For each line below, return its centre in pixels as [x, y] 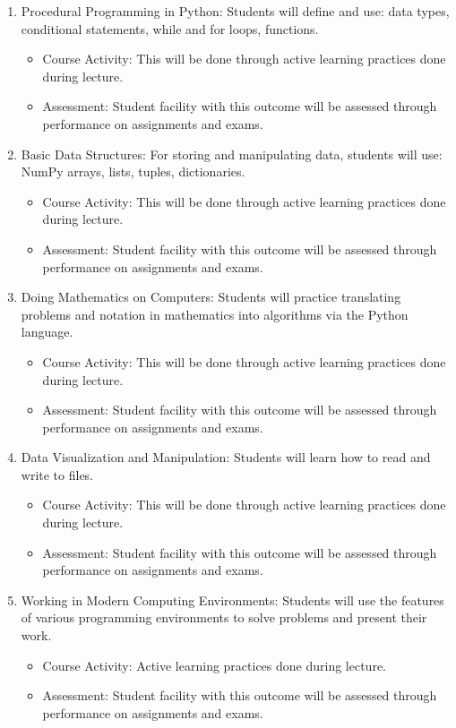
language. [47, 332]
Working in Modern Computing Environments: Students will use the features [232, 600]
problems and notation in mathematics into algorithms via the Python [215, 314]
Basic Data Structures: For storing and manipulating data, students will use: [232, 154]
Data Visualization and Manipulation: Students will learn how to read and [226, 457]
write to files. [57, 474]
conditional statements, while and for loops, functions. [170, 28]
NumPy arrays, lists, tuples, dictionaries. [133, 171]
